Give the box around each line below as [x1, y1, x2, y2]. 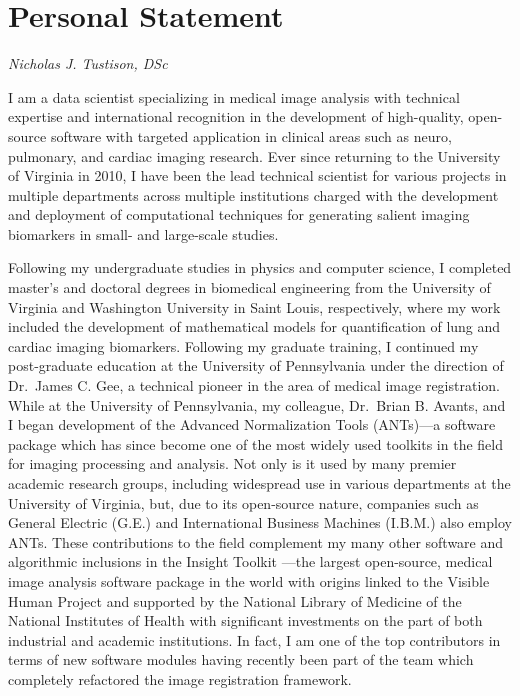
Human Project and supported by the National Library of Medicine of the [8, 590, 462, 611]
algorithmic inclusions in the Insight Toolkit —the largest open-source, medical [8, 551, 493, 572]
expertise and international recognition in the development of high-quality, [8, 106, 464, 127]
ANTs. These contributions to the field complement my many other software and [8, 531, 504, 552]
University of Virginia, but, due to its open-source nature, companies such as [8, 492, 479, 513]
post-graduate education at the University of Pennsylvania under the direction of [8, 355, 504, 376]
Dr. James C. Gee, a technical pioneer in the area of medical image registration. [8, 375, 500, 396]
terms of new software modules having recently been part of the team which [8, 649, 474, 670]
